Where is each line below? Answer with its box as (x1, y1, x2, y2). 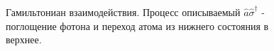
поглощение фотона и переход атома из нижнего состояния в (6, 18, 269, 33)
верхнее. (6, 32, 42, 47)
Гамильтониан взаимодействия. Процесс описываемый (6, 5, 241, 19)
